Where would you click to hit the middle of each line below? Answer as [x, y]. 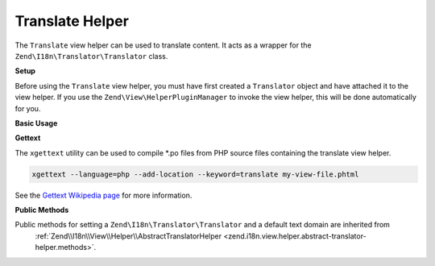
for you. [28, 108]
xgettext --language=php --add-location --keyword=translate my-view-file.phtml [195, 174]
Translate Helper [72, 21]
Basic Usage [36, 123]
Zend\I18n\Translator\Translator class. [91, 56]
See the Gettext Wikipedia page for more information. [104, 195]
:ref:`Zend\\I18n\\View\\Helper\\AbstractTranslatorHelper [128, 236]
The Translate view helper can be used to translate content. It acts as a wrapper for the [163, 45]
